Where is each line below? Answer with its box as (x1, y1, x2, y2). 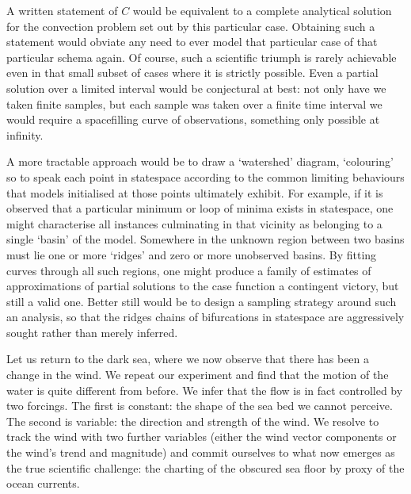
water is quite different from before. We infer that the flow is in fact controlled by (6, 381, 403, 398)
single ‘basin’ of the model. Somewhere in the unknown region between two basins (6, 231, 405, 247)
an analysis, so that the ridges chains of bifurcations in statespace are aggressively (6, 308, 405, 325)
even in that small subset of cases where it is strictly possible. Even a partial (6, 64, 379, 81)
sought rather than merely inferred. (6, 324, 178, 340)
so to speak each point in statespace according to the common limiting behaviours (6, 168, 405, 185)
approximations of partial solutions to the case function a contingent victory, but (6, 278, 399, 294)
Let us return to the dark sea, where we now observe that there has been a (6, 350, 370, 367)
